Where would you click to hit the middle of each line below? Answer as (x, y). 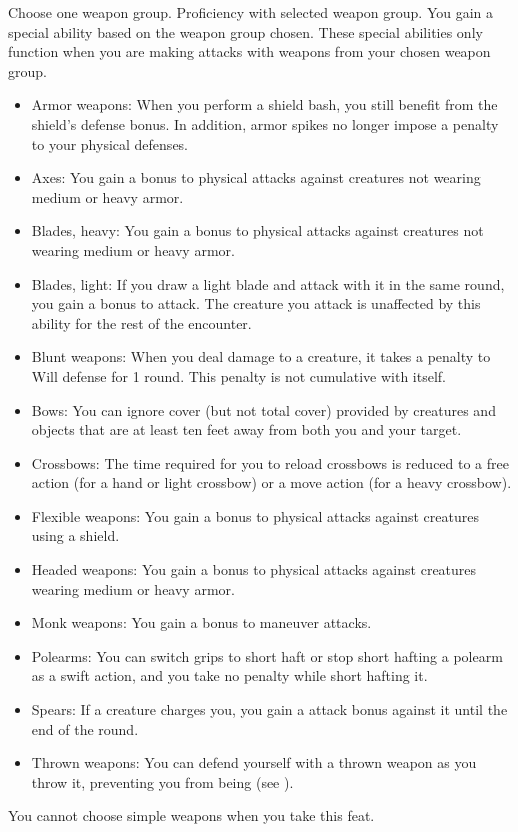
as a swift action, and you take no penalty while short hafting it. (229, 675)
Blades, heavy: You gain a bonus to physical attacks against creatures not (257, 230)
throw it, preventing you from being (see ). (162, 781)
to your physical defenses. (110, 143)
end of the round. (85, 728)
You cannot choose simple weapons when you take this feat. (191, 815)
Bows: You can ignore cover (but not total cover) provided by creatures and (263, 409)
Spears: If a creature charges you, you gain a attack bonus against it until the (269, 709)
